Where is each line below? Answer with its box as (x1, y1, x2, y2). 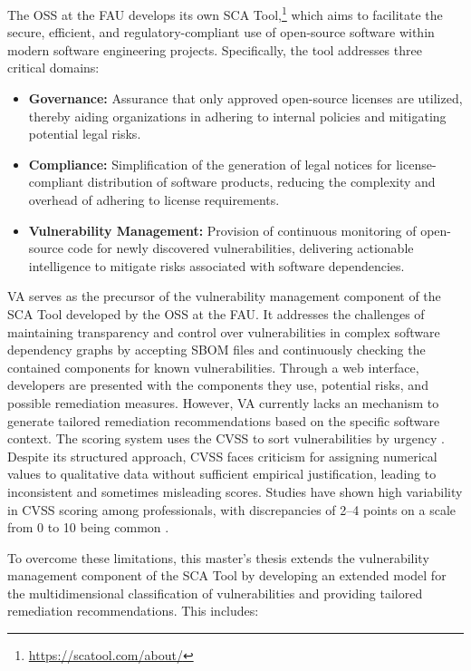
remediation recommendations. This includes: (7, 601, 259, 620)
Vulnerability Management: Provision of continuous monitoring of (28, 220, 417, 239)
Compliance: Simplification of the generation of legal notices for (28, 154, 392, 173)
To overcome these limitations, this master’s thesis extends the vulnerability (7, 548, 429, 567)
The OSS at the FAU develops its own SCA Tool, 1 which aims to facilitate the (7, 3, 443, 24)
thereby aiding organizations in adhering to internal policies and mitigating (28, 106, 447, 125)
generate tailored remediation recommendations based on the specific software (7, 411, 440, 430)
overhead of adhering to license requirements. (28, 190, 280, 209)
